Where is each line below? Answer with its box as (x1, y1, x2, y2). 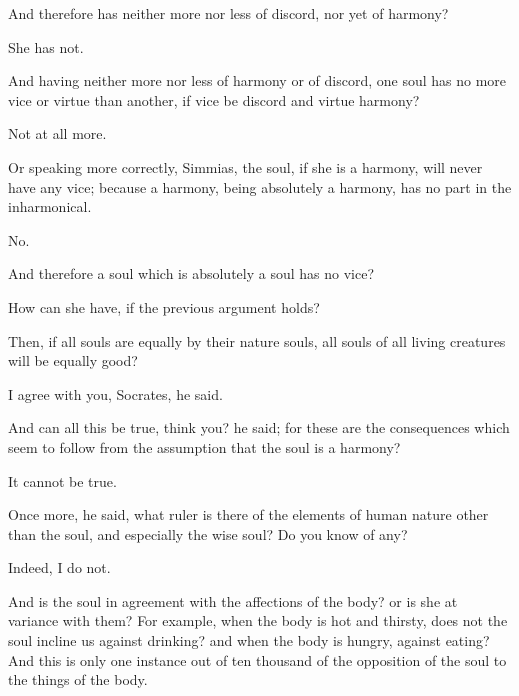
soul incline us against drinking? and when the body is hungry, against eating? (8, 630, 490, 651)
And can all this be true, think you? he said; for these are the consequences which (8, 417, 510, 438)
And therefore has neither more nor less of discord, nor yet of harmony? (8, 3, 449, 23)
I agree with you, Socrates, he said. (8, 383, 223, 404)
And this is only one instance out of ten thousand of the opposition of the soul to (8, 649, 507, 670)
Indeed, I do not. (8, 557, 111, 578)
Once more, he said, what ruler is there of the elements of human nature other (8, 504, 489, 525)
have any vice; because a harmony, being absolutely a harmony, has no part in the (8, 176, 512, 197)
